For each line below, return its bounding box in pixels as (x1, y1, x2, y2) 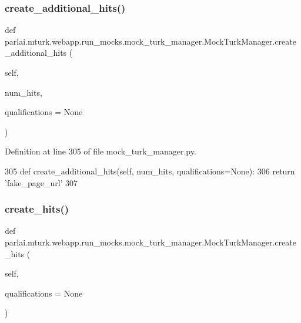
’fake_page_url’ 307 (5, 176, 78, 189)
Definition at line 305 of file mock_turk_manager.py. (5, 145, 196, 157)
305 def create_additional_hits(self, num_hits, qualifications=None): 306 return (5, 164, 295, 177)
